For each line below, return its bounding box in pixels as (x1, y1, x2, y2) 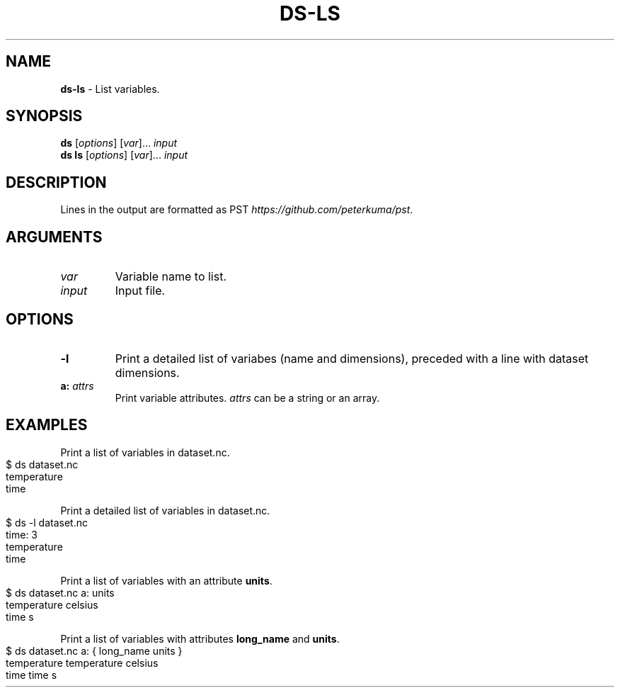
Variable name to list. (115, 269, 227, 284)
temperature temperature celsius (6, 656, 159, 669)
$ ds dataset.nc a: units (6, 586, 115, 599)
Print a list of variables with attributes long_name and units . (60, 632, 340, 645)
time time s (6, 668, 57, 681)
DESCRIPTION (6, 173, 107, 191)
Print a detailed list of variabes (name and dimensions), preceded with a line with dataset (115, 351, 589, 366)
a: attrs (60, 379, 94, 392)
